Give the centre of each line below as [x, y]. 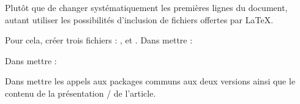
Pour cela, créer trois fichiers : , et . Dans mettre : [99, 40]
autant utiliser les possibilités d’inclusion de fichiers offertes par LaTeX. [139, 19]
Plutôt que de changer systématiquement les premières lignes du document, [146, 7]
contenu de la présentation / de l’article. [81, 93]
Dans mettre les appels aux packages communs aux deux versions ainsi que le [150, 81]
